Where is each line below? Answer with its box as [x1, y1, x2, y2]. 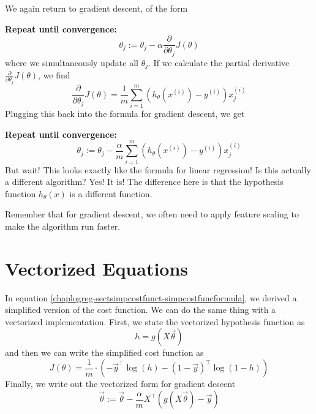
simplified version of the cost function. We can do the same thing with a [5, 303, 276, 316]
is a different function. [69, 187, 152, 200]
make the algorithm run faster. [5, 219, 121, 232]
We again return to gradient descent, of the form [5, 2, 188, 14]
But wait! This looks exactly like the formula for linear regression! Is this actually [5, 163, 311, 176]
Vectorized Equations [5, 255, 189, 280]
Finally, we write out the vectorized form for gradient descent [5, 377, 236, 390]
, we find [38, 69, 70, 81]
